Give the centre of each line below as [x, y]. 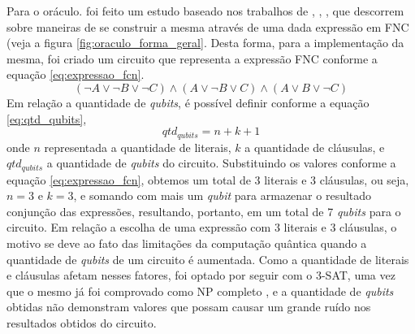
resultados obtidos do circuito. [82, 323]
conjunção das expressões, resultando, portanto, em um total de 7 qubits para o [204, 211]
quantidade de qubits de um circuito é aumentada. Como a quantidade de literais [208, 259]
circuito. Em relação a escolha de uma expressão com [139, 227]
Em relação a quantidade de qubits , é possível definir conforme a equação [188, 102]
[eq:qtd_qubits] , [47, 118]
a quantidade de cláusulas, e [315, 147]
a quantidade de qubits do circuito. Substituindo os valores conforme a [221, 163]
